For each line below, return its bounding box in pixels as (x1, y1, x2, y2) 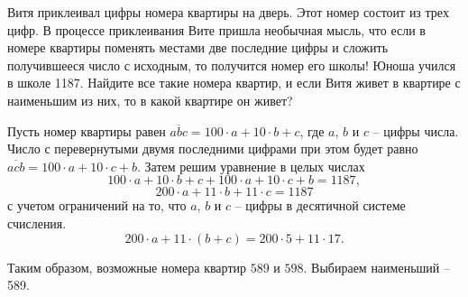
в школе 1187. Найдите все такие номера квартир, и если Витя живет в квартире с (7, 73, 461, 92)
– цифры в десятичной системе (234, 196, 406, 215)
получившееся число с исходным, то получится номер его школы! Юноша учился (7, 55, 456, 74)
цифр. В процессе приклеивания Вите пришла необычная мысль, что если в (7, 20, 426, 39)
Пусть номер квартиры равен (7, 121, 166, 140)
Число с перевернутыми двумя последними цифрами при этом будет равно (7, 139, 418, 158)
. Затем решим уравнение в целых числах (137, 156, 365, 175)
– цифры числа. (372, 121, 459, 140)
